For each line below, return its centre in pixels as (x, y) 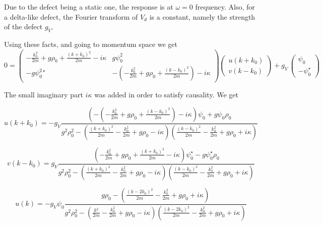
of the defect (23, 26)
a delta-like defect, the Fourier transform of (71, 16)
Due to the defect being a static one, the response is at (89, 7)
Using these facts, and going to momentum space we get (91, 44)
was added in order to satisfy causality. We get (166, 95)
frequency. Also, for (225, 7)
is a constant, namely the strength (202, 16)
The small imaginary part (44, 95)
